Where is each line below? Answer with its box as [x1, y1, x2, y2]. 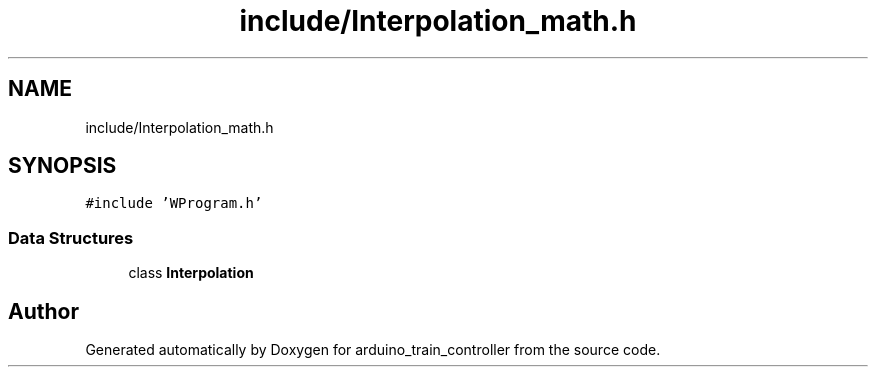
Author [8, 298, 79, 324]
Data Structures [8, 227, 134, 248]
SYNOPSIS [8, 153, 117, 179]
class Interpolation [128, 264, 254, 282]
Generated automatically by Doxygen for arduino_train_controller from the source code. [85, 341, 661, 359]
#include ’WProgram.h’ [85, 195, 263, 212]
